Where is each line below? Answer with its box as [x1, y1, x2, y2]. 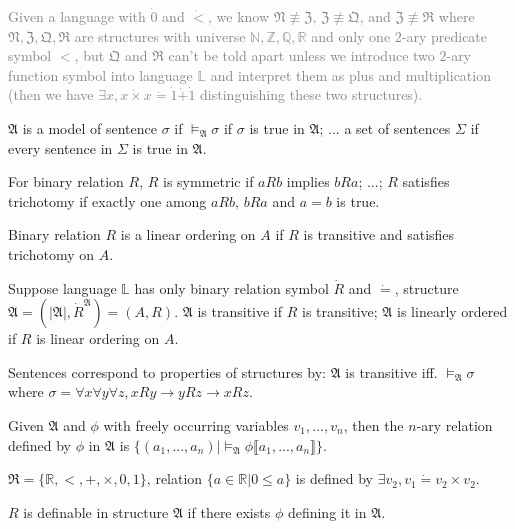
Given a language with [8, 6, 146, 26]
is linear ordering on [36, 328, 160, 349]
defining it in [287, 501, 367, 522]
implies [286, 171, 330, 192]
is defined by [295, 468, 373, 489]
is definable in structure [23, 501, 169, 522]
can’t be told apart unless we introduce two [168, 45, 435, 66]
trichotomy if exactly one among [8, 190, 207, 211]
